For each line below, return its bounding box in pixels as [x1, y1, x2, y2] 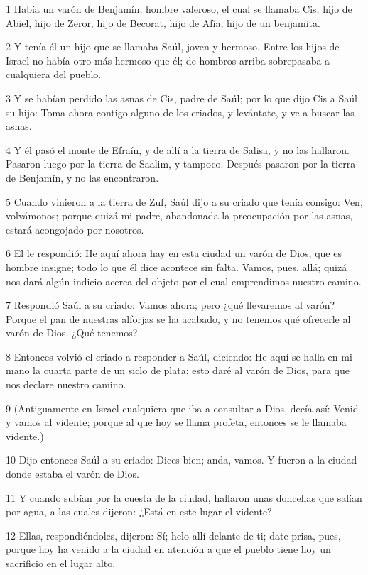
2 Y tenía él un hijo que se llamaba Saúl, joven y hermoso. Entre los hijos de [6, 39, 340, 54]
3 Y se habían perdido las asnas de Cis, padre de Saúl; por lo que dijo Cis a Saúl [6, 90, 357, 105]
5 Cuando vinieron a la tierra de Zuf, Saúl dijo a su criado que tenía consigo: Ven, [6, 194, 363, 209]
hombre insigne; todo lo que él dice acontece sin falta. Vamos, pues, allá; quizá [6, 259, 347, 274]
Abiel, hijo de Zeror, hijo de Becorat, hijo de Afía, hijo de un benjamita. [6, 15, 320, 30]
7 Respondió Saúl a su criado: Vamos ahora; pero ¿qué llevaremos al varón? [6, 297, 335, 312]
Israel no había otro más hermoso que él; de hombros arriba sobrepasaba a [6, 53, 330, 67]
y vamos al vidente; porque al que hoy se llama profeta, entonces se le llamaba [6, 415, 347, 429]
